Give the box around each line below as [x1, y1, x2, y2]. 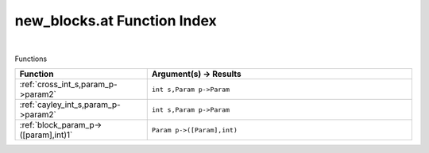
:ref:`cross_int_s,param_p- [19, 79, 118, 90]
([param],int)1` [19, 129, 73, 140]
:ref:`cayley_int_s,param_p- [19, 99, 121, 110]
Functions [14, 54, 48, 63]
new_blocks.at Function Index [14, 12, 218, 29]
